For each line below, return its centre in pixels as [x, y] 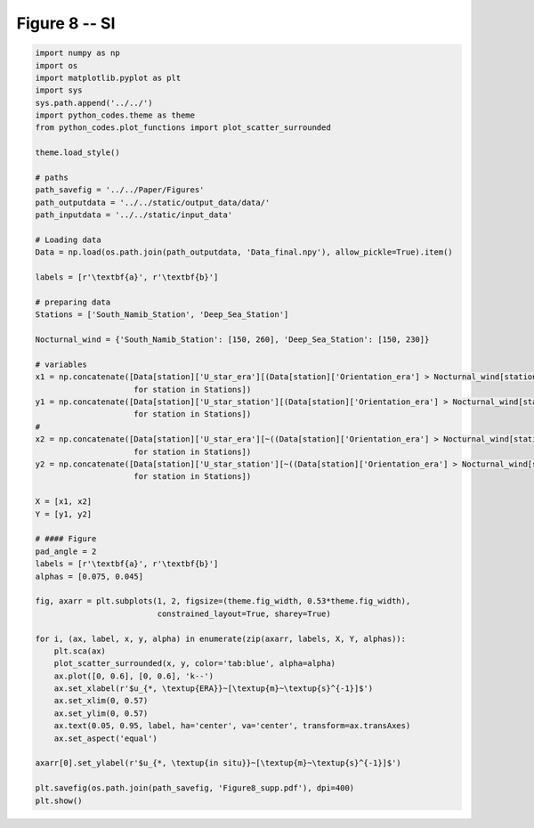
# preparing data [73, 302]
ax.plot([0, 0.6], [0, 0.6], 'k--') [133, 676]
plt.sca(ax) [80, 651]
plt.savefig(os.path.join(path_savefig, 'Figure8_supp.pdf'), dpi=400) [195, 788]
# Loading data [68, 240]
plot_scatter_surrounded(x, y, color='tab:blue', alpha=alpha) [195, 664]
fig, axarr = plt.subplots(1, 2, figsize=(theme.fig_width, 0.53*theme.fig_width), [223, 601]
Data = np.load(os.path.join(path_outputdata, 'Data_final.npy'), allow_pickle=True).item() [244, 252]
